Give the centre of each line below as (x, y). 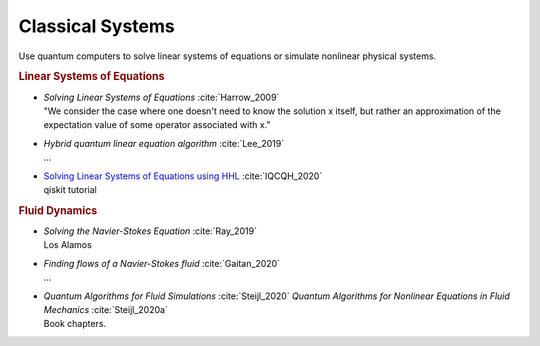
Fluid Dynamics (58, 210)
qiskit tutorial (70, 189)
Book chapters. (75, 324)
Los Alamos (67, 245)
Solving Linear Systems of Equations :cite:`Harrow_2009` (161, 97)
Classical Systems (96, 26)
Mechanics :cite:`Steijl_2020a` (106, 309)
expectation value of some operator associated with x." (157, 125)
